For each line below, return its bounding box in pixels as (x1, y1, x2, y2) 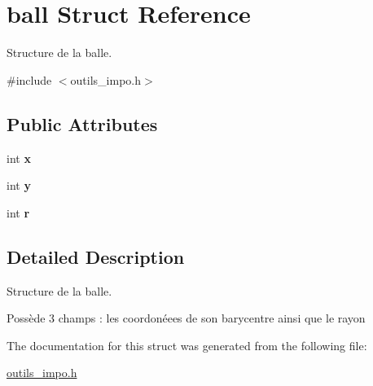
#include (7, 71, 52, 88)
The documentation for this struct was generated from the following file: (7, 336, 367, 353)
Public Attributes (7, 111, 158, 136)
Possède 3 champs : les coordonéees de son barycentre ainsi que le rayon (7, 309, 366, 327)
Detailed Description (7, 243, 185, 269)
